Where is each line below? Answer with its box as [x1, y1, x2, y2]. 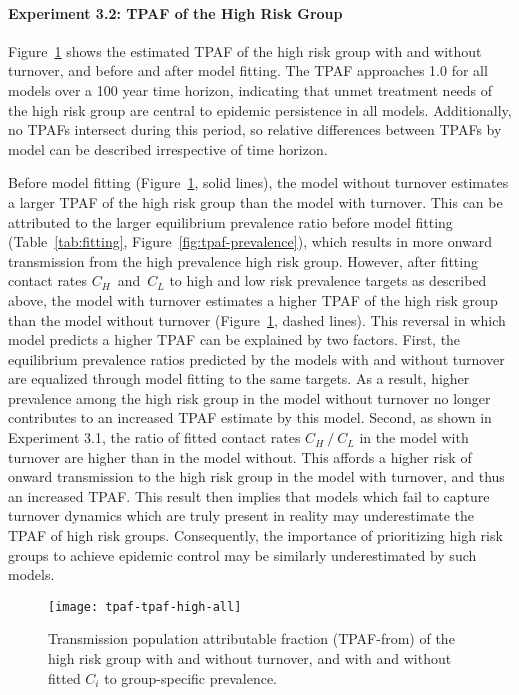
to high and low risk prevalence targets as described [169, 270, 487, 291]
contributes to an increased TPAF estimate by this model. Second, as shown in [8, 407, 492, 428]
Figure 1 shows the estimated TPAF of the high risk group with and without [8, 40, 482, 61]
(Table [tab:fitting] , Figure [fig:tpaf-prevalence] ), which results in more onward [8, 231, 493, 252]
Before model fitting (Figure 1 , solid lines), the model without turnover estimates [8, 172, 509, 193]
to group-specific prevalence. [104, 667, 278, 688]
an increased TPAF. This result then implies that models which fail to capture [8, 485, 490, 506]
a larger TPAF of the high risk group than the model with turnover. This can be [8, 191, 503, 212]
